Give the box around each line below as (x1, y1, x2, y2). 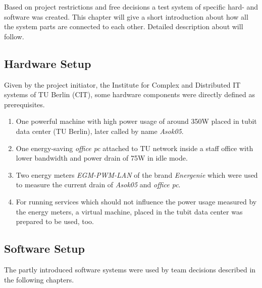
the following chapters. (4, 274, 74, 284)
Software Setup (4, 241, 85, 256)
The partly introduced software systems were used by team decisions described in (4, 264, 256, 274)
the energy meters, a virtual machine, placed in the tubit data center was (16, 206, 243, 217)
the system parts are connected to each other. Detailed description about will (4, 21, 243, 32)
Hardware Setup (4, 55, 91, 71)
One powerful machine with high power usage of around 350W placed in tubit (16, 116, 257, 126)
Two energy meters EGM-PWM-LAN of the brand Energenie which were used (16, 169, 258, 180)
